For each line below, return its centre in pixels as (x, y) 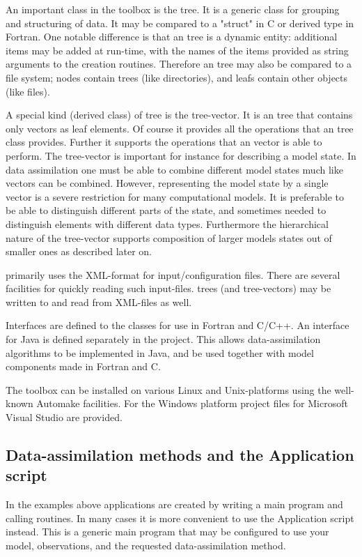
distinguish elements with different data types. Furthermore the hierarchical (167, 223)
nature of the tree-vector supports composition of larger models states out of (169, 237)
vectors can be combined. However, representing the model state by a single (167, 183)
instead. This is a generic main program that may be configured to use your (167, 532)
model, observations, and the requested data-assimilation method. (146, 545)
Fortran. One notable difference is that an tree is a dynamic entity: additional (172, 37)
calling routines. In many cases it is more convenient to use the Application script (180, 518)
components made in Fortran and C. (83, 366)
